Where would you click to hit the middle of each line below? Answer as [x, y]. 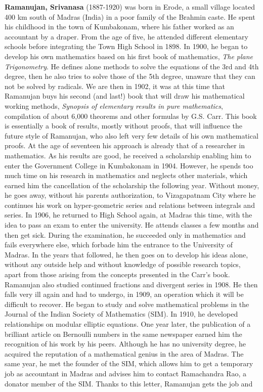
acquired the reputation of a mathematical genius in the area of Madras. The [124, 353]
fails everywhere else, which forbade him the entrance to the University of [119, 245]
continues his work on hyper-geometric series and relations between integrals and [130, 205]
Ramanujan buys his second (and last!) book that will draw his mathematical [125, 96]
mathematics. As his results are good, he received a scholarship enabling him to [128, 155]
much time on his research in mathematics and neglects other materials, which [126, 175]
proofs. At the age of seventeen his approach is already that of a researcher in [125, 145]
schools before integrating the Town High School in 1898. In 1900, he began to [126, 46]
